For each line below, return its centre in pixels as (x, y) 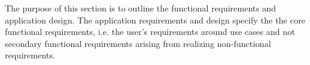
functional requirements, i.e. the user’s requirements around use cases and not (150, 32)
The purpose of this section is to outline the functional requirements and (141, 8)
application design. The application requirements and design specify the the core (155, 20)
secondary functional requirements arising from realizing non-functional (138, 43)
